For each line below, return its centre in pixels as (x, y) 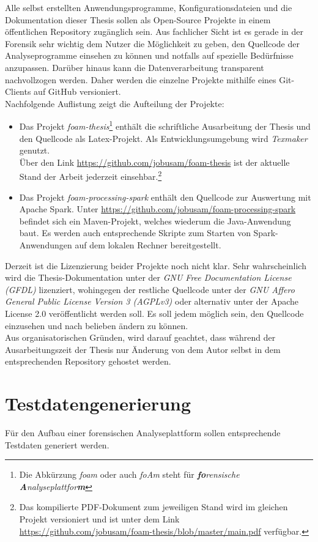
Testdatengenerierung (98, 403)
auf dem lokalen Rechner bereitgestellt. (148, 245)
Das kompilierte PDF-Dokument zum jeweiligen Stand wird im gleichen (153, 507)
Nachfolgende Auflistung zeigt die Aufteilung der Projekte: (115, 103)
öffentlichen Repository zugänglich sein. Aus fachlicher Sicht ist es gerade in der (154, 32)
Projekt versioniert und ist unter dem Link (99, 519)
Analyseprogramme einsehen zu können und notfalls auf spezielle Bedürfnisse (149, 55)
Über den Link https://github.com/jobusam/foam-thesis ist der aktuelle (154, 162)
